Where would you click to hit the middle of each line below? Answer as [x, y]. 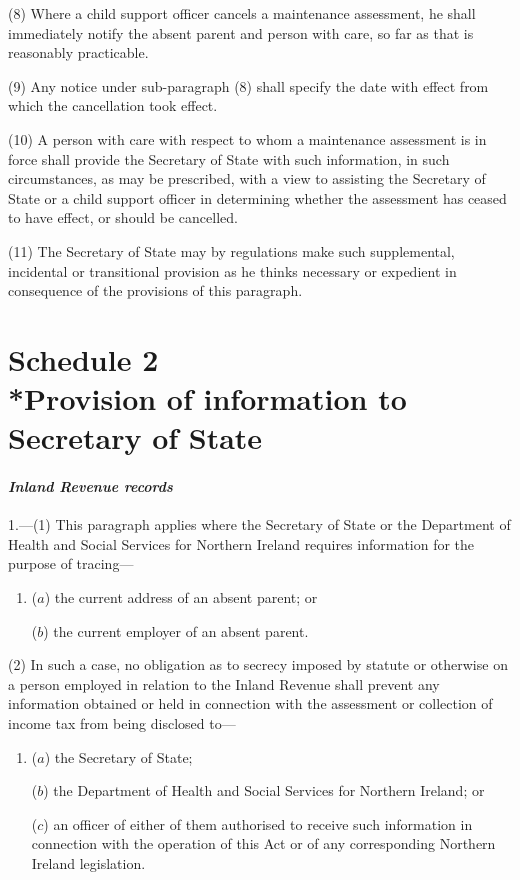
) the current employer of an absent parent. [176, 630]
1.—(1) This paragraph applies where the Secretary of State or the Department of [259, 524]
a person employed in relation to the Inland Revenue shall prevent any [224, 683]
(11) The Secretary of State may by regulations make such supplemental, [231, 250]
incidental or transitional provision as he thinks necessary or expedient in [232, 270]
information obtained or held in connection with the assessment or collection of [250, 703]
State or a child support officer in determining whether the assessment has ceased [257, 197]
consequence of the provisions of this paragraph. [155, 290]
